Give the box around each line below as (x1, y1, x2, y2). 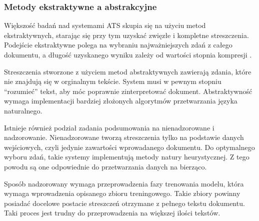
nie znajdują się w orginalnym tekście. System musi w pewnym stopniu (4, 76, 221, 86)
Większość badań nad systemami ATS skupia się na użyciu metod (4, 20, 206, 30)
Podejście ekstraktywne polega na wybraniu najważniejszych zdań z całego (4, 39, 232, 50)
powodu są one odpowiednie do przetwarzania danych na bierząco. (4, 161, 207, 171)
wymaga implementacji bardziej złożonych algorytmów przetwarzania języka (4, 95, 237, 106)
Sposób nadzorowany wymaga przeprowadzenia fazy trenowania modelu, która (4, 178, 244, 188)
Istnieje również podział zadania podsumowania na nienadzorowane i (4, 122, 214, 132)
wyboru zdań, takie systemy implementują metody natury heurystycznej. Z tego (4, 151, 249, 162)
